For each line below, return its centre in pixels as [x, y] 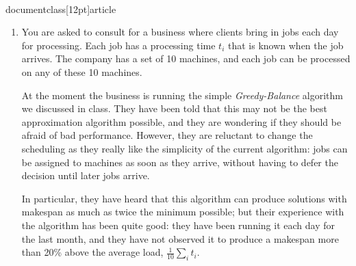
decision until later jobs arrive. [86, 175]
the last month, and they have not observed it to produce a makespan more [180, 238]
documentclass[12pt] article [61, 9]
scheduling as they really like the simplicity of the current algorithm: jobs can [185, 148]
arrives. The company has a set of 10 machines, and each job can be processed [186, 58]
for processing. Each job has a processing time [118, 45]
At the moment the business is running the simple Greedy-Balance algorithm [182, 95]
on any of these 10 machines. [82, 71]
